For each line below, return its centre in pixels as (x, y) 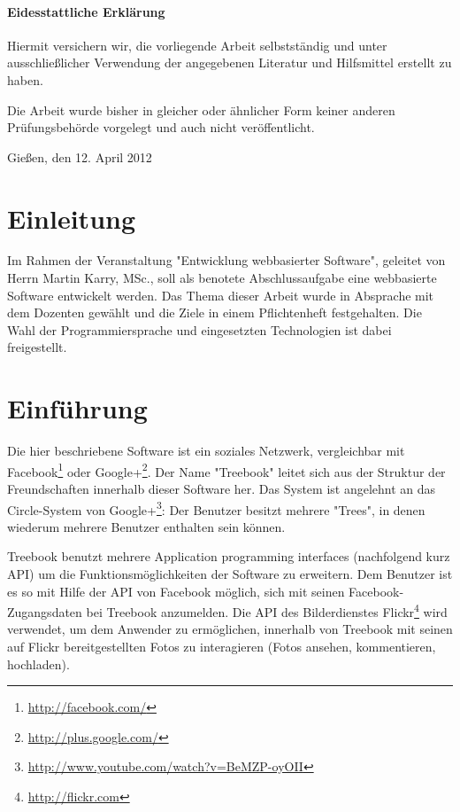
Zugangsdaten (45, 611)
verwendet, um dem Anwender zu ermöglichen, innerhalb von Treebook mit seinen (230, 629)
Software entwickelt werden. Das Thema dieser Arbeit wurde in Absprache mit (221, 295)
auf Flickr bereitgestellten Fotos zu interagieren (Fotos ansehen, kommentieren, (222, 647)
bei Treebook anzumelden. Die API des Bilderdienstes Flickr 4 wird (267, 610)
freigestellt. (37, 347)
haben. (25, 79)
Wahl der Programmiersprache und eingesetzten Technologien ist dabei (199, 329)
